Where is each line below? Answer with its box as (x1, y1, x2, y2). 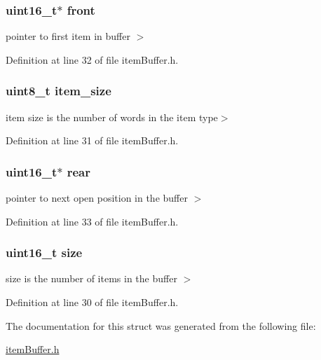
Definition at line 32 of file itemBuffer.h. (6, 52, 179, 67)
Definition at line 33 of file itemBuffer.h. (6, 214, 179, 228)
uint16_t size (6, 244, 83, 261)
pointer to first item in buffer (6, 29, 130, 43)
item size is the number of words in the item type (6, 109, 218, 124)
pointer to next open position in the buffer (6, 191, 188, 205)
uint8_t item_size (6, 82, 111, 99)
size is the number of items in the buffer (6, 271, 177, 286)
